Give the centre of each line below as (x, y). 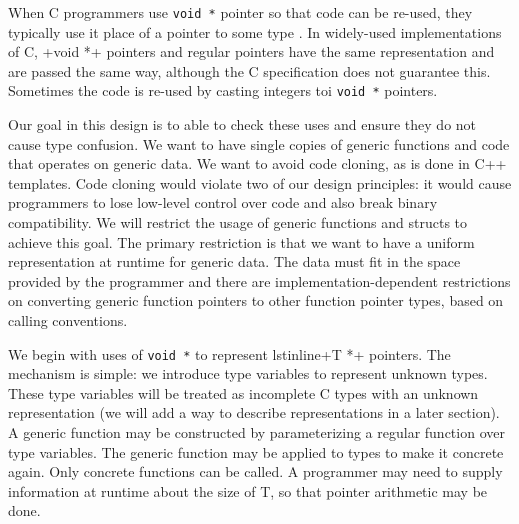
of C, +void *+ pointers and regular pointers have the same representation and (251, 51)
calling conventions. (68, 320)
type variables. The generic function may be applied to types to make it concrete (256, 451)
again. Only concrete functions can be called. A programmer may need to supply (255, 471)
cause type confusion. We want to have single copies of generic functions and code (259, 143)
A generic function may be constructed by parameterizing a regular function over (256, 432)
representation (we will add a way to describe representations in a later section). (254, 412)
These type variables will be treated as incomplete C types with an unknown (243, 392)
